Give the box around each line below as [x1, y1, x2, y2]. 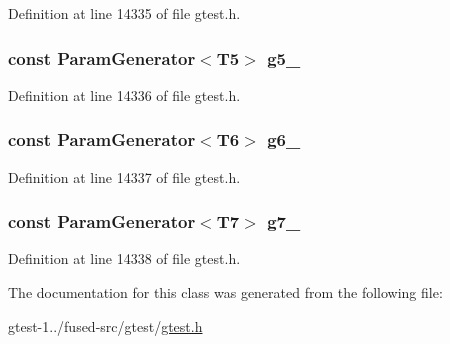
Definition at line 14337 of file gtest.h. [8, 166, 241, 187]
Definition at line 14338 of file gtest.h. [8, 248, 241, 269]
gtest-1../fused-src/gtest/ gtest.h [8, 315, 203, 336]
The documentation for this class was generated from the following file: [8, 282, 443, 303]
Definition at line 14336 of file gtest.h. [8, 84, 241, 105]
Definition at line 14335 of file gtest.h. [8, 3, 241, 23]
